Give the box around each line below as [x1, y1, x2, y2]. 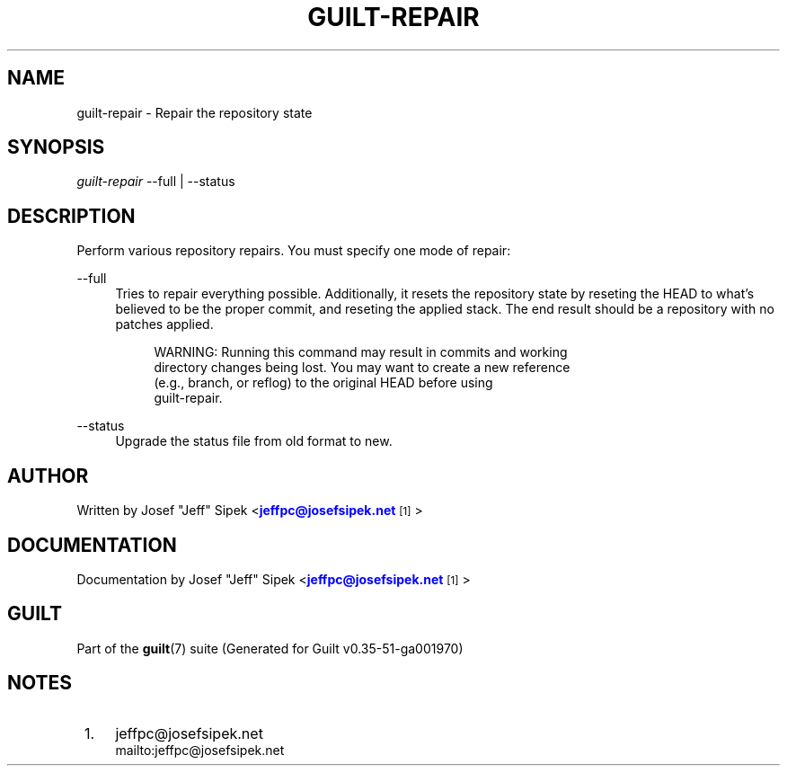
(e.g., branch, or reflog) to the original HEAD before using [154, 375, 493, 391]
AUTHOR [7, 464, 89, 487]
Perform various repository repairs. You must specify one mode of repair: [76, 243, 511, 259]
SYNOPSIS [7, 136, 105, 159]
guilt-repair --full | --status [76, 173, 235, 190]
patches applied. [115, 316, 214, 333]
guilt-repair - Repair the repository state [76, 104, 313, 120]
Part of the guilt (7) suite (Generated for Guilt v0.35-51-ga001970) [76, 640, 464, 656]
